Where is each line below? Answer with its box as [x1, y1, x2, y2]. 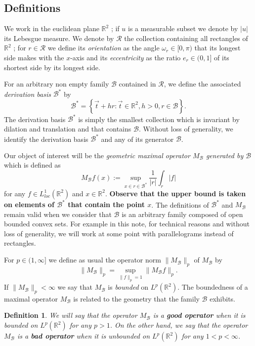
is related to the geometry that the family [73, 293, 200, 303]
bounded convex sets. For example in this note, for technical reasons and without [4, 218, 250, 229]
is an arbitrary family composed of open [122, 209, 243, 219]
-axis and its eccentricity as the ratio [70, 52, 181, 62]
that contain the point [68, 199, 145, 210]
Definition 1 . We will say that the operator [4, 310, 137, 320]
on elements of [4, 199, 54, 210]
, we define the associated [164, 79, 241, 89]
